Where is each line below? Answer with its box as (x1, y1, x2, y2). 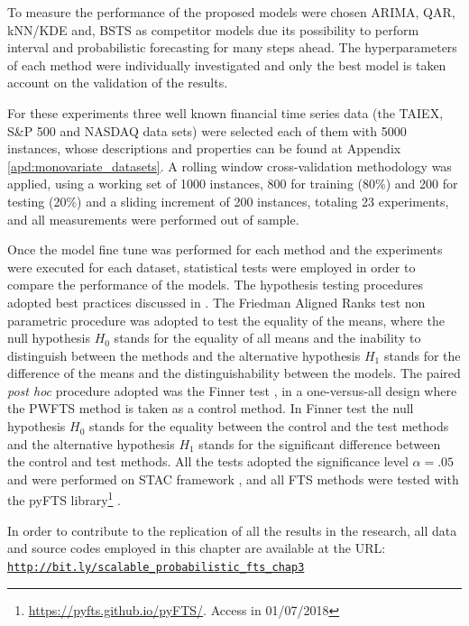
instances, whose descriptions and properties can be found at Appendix (7, 139, 401, 158)
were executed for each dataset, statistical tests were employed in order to (7, 257, 416, 276)
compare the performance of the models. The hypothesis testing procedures (7, 275, 424, 294)
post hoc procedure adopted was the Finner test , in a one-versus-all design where (7, 381, 457, 400)
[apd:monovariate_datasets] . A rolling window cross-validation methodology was (7, 156, 452, 175)
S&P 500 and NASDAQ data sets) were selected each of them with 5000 (7, 121, 407, 140)
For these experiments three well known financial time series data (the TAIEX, (7, 103, 444, 122)
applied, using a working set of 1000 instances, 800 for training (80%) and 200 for (7, 174, 458, 193)
